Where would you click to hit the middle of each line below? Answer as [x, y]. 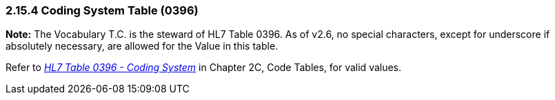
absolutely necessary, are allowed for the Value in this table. [142, 46]
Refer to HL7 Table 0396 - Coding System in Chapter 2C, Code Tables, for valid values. [204, 68]
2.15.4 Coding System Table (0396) [102, 10]
